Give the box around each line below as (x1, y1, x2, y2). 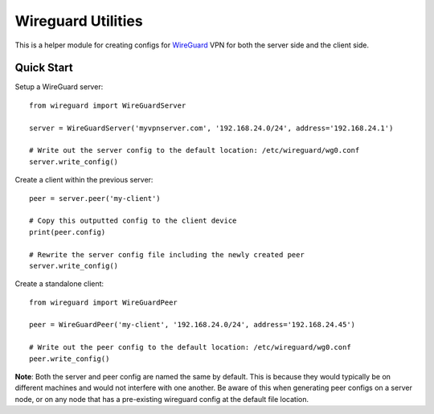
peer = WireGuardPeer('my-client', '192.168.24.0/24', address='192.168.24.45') (29, 320, 356, 330)
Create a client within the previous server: (14, 175, 154, 185)
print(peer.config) (29, 227, 106, 236)
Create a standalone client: (14, 279, 104, 289)
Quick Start (14, 61, 73, 75)
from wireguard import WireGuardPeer (29, 297, 178, 307)
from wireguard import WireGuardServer (29, 100, 186, 110)
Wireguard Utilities (14, 12, 144, 30)
